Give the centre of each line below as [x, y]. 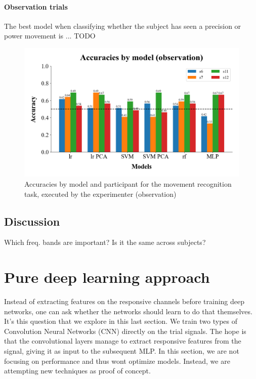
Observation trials [36, 6]
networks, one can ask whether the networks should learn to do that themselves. [128, 311]
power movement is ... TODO [50, 36]
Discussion [32, 221]
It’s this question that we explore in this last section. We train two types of [121, 321]
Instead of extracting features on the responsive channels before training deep [124, 301]
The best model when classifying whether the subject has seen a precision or [123, 26]
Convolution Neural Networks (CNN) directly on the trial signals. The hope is [125, 331]
